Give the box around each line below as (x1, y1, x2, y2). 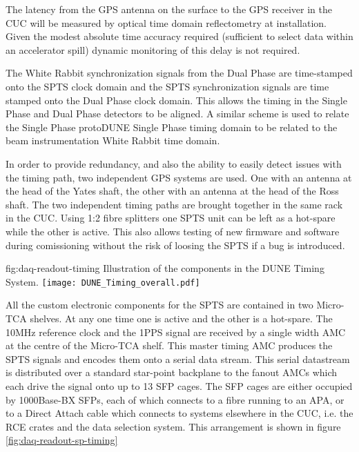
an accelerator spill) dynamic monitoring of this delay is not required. (6, 42, 300, 57)
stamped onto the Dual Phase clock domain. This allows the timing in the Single (6, 92, 347, 107)
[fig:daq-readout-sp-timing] (6, 433, 118, 447)
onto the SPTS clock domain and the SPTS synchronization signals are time (6, 79, 329, 93)
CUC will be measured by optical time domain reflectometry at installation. (6, 15, 327, 30)
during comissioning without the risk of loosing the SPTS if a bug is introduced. (6, 237, 345, 252)
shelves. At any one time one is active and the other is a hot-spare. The (30, 311, 333, 325)
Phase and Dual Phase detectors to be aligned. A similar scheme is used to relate (6, 106, 349, 121)
